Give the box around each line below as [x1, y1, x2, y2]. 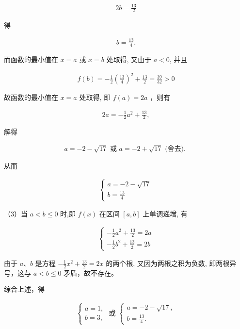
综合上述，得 [4, 284, 45, 294]
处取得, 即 [79, 92, 111, 102]
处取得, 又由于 [106, 54, 151, 65]
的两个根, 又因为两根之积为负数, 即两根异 [106, 258, 237, 268]
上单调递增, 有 [143, 209, 188, 219]
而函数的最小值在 [4, 54, 58, 65]
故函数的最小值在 [4, 92, 58, 102]
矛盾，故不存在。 [64, 267, 118, 278]
